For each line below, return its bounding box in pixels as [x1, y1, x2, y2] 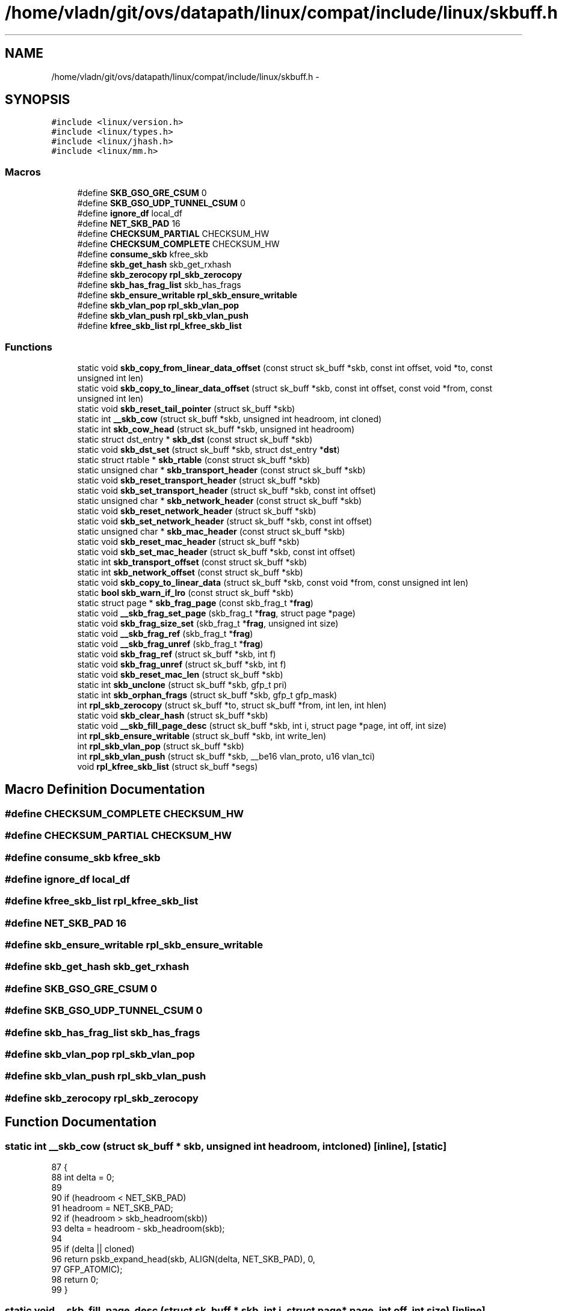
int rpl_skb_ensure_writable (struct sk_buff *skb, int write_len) [77, 730, 327, 741]
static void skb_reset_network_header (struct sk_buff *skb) [77, 505, 317, 516]
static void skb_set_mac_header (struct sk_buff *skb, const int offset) [77, 546, 356, 557]
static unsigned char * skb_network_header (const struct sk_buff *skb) [77, 495, 362, 506]
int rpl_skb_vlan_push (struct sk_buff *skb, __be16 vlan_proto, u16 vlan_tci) [77, 751, 375, 761]
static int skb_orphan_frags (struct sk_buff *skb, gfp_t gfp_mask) [77, 689, 338, 700]
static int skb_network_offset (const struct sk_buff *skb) [77, 566, 303, 577]
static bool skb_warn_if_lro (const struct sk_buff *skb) [77, 587, 294, 598]
